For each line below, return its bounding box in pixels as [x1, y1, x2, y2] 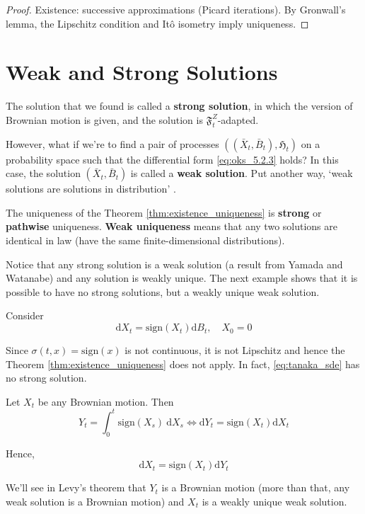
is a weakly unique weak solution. [202, 493, 347, 508]
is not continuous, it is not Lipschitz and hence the [124, 343, 345, 358]
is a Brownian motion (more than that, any [161, 480, 350, 495]
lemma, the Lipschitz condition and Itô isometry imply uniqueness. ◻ [6, 16, 309, 30]
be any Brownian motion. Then [37, 394, 174, 409]
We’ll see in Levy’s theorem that [6, 480, 146, 495]
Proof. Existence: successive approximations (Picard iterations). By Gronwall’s [6, 2, 346, 16]
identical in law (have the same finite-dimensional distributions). [6, 233, 285, 248]
